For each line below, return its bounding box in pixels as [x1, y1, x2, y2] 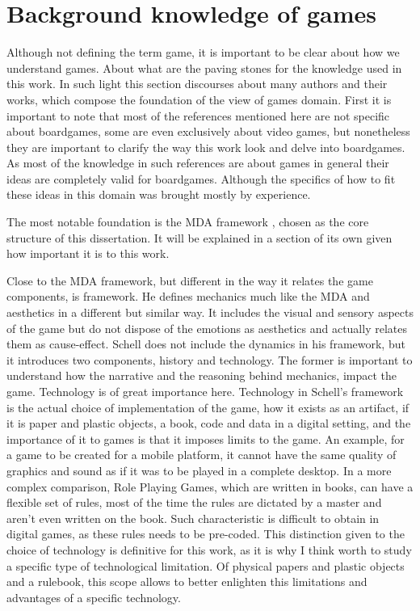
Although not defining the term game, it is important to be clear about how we [6, 44, 400, 61]
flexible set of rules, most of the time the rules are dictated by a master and [6, 494, 382, 511]
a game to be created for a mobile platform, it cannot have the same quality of [6, 446, 397, 463]
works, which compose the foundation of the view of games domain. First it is [6, 91, 392, 107]
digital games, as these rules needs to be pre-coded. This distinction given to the [6, 525, 405, 542]
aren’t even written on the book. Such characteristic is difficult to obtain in [6, 509, 380, 526]
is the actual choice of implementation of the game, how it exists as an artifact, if [6, 398, 409, 415]
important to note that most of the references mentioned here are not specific [6, 107, 390, 124]
